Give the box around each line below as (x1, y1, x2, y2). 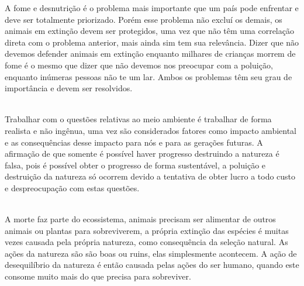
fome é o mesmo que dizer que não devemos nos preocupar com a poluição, (5, 58, 273, 71)
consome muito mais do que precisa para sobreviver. (5, 270, 191, 282)
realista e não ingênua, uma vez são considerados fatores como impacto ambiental (5, 124, 296, 136)
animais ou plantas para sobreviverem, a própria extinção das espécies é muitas (5, 224, 289, 236)
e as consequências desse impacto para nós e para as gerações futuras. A (5, 136, 263, 148)
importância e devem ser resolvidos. (5, 82, 133, 94)
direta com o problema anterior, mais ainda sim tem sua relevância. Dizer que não (5, 36, 299, 48)
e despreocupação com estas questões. (5, 181, 140, 194)
